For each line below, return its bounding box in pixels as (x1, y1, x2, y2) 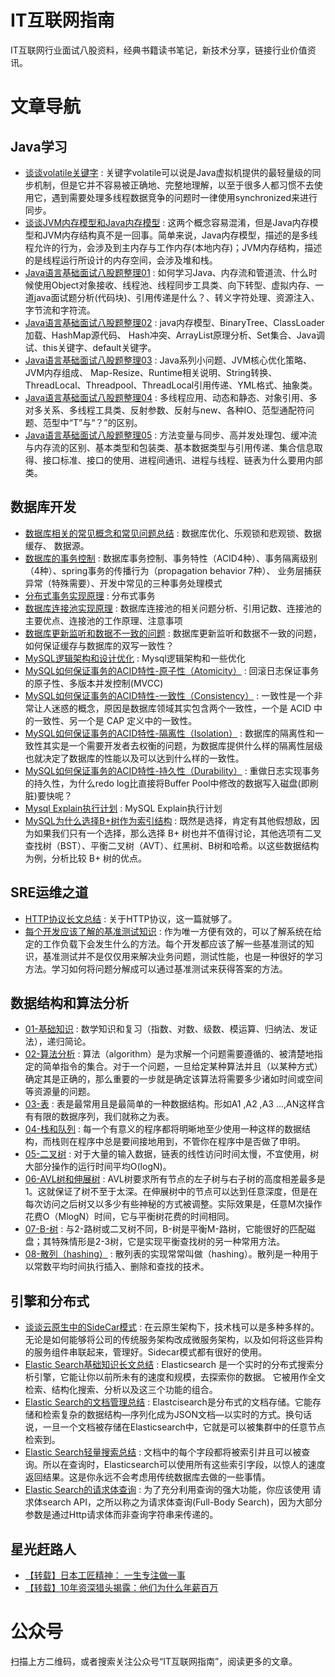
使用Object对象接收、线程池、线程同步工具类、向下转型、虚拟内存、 (33, 279, 316, 291)
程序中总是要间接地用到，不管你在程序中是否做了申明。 (77, 1136, 306, 1148)
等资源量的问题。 (24, 1086, 96, 1098)
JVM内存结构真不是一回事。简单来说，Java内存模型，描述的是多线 (42, 229, 318, 241)
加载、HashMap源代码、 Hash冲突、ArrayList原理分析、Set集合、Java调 (24, 329, 326, 341)
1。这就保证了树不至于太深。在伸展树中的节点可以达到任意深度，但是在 (24, 1186, 318, 1198)
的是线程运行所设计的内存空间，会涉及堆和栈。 (24, 254, 218, 266)
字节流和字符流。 (24, 304, 96, 316)
